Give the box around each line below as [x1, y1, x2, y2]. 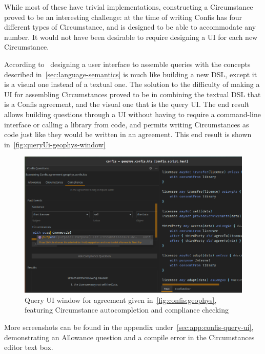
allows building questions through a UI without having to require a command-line [4, 108, 261, 119]
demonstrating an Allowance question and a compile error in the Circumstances [4, 331, 255, 342]
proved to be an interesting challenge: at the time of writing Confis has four [4, 11, 242, 22]
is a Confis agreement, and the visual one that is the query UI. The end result [4, 99, 250, 109]
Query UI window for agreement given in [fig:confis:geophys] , [25, 294, 217, 305]
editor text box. [4, 342, 53, 352]
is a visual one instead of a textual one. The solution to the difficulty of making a [4, 79, 260, 90]
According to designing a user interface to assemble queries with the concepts [4, 58, 251, 69]
